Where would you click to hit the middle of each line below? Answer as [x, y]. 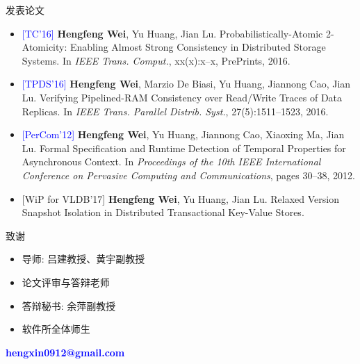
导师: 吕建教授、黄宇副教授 [83, 259]
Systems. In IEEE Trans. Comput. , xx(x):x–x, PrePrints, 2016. [156, 60]
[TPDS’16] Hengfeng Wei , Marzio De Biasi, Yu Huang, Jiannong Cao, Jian [186, 84]
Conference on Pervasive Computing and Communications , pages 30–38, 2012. [188, 175]
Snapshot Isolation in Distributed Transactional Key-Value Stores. [163, 212]
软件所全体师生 [56, 329]
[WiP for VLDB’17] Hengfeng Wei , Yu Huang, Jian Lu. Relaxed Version [180, 198]
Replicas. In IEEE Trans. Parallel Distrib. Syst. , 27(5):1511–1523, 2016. [175, 111]
